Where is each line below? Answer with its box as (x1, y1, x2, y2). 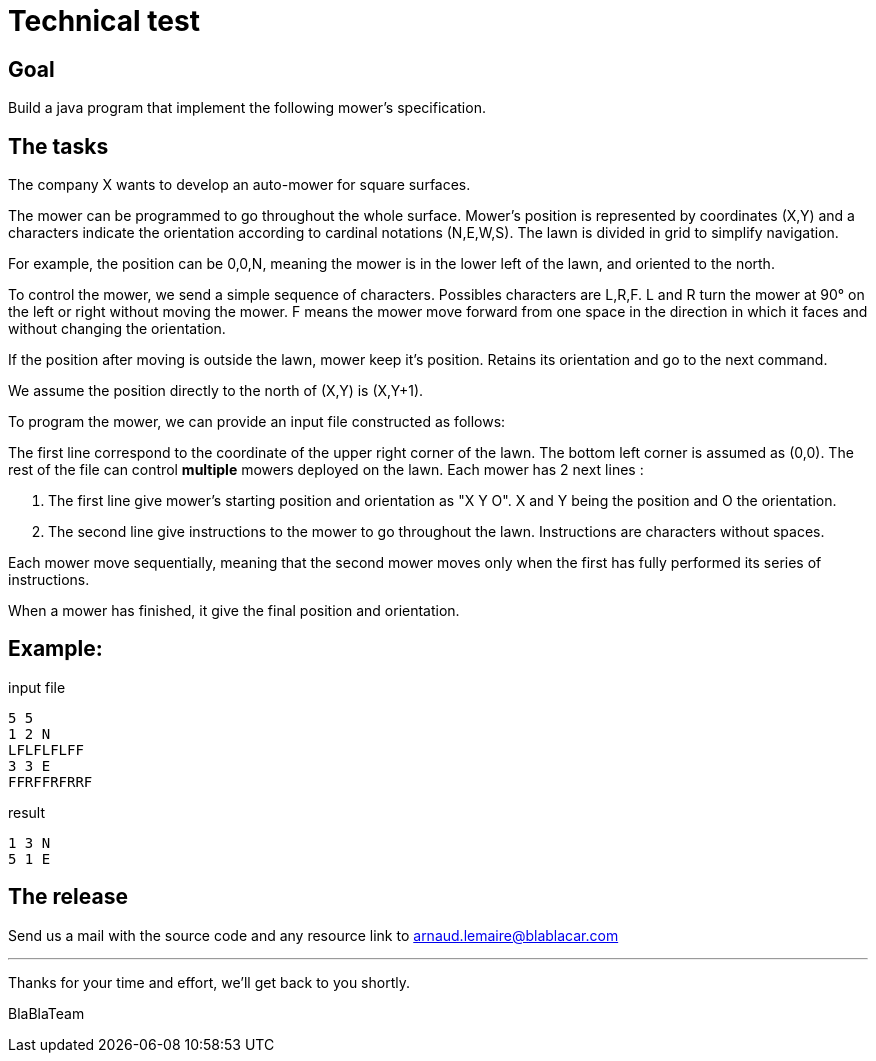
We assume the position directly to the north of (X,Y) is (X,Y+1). (8, 382, 424, 400)
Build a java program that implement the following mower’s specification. (8, 99, 486, 117)
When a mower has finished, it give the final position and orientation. (8, 602, 460, 620)
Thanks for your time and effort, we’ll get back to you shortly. (8, 973, 410, 991)
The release (8, 884, 128, 910)
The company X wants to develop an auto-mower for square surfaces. (8, 176, 471, 194)
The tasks (8, 133, 109, 159)
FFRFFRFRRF (8, 773, 93, 790)
